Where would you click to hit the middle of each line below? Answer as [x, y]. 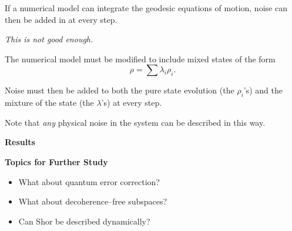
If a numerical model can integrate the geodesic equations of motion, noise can [146, 8]
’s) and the [263, 90]
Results [20, 142]
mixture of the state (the [49, 103]
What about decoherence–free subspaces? [93, 201]
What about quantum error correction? [89, 181]
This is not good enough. [49, 39]
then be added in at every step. [61, 19]
